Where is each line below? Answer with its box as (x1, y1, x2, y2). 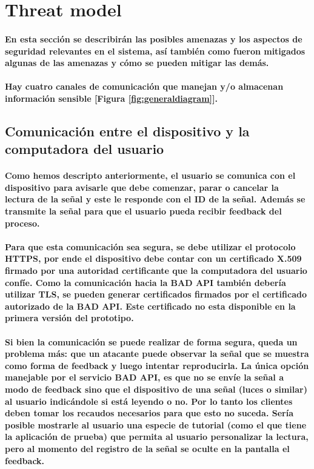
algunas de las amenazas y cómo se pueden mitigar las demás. (5, 56, 269, 69)
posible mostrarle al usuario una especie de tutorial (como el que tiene (5, 418, 307, 431)
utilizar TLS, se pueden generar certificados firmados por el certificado (5, 288, 307, 301)
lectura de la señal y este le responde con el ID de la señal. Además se (5, 193, 306, 205)
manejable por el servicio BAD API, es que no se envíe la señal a (5, 371, 284, 384)
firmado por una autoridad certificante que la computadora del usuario (5, 264, 307, 277)
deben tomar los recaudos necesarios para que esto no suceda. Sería (5, 407, 293, 419)
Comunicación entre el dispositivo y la (5, 121, 250, 140)
